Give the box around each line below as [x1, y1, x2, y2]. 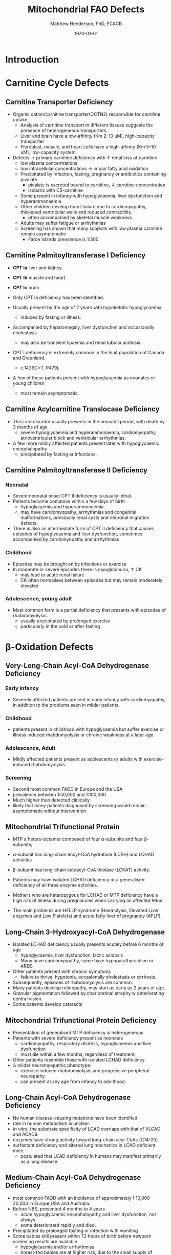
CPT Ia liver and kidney [12, 265, 62, 271]
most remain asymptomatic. [20, 390, 79, 396]
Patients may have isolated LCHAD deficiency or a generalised [12, 877, 145, 883]
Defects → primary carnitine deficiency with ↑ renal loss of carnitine [12, 155, 158, 161]
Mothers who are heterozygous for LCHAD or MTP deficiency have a [12, 892, 158, 898]
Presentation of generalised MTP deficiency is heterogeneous [12, 1030, 144, 1036]
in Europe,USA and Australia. [29, 1200, 91, 1206]
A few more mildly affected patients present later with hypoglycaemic [12, 440, 160, 446]
